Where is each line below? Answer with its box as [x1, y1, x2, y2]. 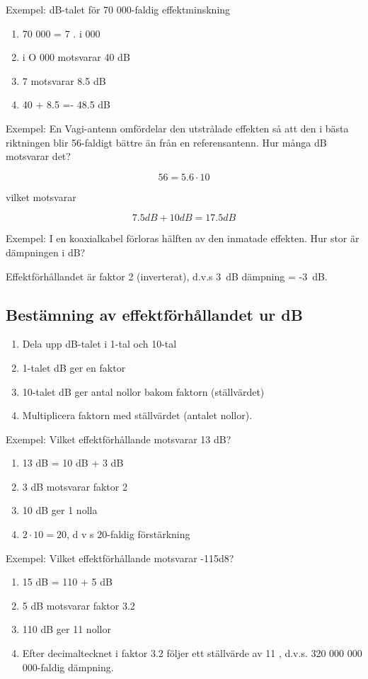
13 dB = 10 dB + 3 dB [22, 455, 124, 470]
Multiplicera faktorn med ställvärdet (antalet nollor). [22, 408, 253, 423]
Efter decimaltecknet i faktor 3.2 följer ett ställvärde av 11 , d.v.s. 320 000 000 [22, 646, 362, 661]
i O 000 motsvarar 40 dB [22, 50, 130, 64]
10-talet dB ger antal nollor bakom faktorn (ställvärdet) [22, 384, 265, 399]
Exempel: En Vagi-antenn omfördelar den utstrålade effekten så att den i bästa [6, 120, 349, 135]
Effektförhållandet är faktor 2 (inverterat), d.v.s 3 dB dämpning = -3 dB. [6, 268, 328, 283]
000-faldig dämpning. [22, 659, 114, 674]
